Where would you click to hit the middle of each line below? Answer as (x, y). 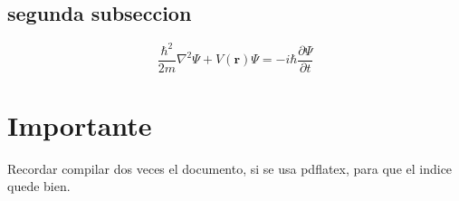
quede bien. (39, 186)
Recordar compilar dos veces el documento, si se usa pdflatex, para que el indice (230, 168)
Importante (80, 124)
